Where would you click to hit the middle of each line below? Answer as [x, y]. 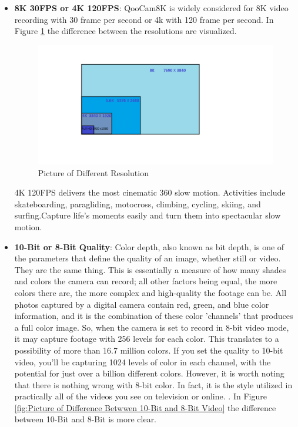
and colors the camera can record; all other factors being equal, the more [146, 281]
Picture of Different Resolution [93, 172]
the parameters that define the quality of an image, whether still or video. [148, 258]
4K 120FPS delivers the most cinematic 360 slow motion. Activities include [150, 192]
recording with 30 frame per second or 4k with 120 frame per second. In [144, 19]
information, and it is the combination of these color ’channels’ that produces [154, 316]
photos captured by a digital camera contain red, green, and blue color [142, 304]
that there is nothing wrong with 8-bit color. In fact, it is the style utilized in [153, 384]
